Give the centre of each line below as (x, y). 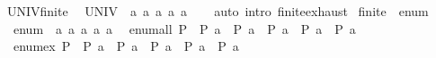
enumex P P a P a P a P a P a (126, 46)
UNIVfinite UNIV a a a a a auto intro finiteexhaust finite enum (218, 11)
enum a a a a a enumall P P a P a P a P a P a (184, 28)
